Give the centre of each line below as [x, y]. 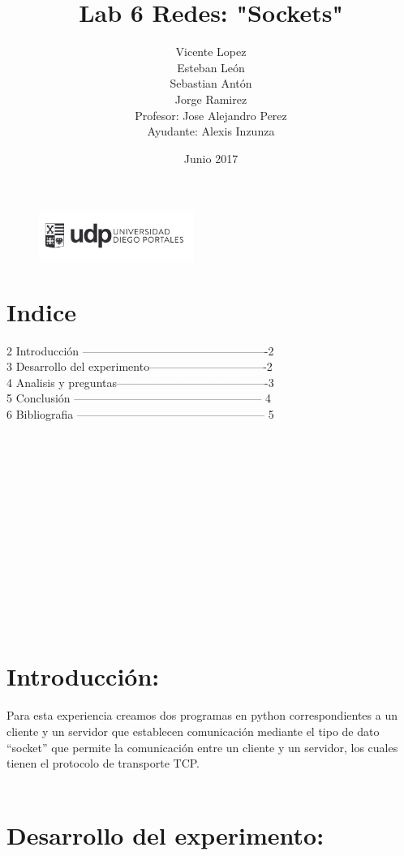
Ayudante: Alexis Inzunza [211, 131]
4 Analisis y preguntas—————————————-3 [140, 382]
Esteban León [211, 67]
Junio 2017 [211, 158]
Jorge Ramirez [211, 99]
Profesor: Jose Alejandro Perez [211, 115]
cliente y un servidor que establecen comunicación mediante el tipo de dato [193, 731]
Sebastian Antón [211, 83]
